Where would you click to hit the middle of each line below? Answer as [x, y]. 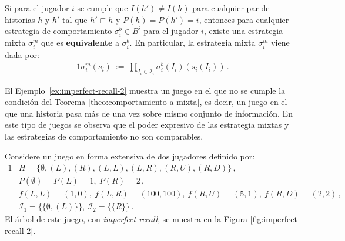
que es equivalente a [80, 43]
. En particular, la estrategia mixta [192, 43]
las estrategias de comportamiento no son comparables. [104, 136]
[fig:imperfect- [275, 219]
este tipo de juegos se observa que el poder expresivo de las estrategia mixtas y [147, 125]
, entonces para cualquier [244, 19]
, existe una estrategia [243, 31]
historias [20, 19]
